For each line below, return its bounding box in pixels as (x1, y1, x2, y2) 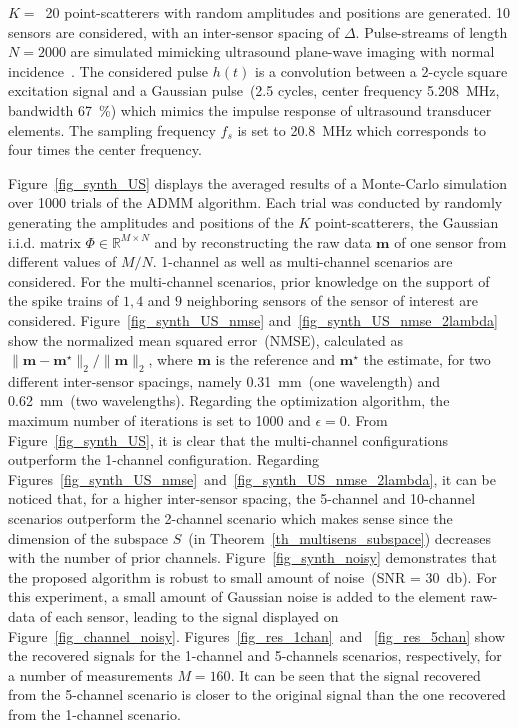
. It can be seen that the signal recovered (230, 664, 481, 685)
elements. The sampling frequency (8, 119, 216, 140)
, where (148, 349, 193, 370)
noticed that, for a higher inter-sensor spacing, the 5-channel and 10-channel (8, 488, 476, 509)
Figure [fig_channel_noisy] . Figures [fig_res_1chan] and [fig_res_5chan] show (8, 625, 505, 646)
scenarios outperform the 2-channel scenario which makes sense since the (8, 508, 453, 529)
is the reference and (215, 349, 336, 370)
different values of (8, 251, 117, 272)
